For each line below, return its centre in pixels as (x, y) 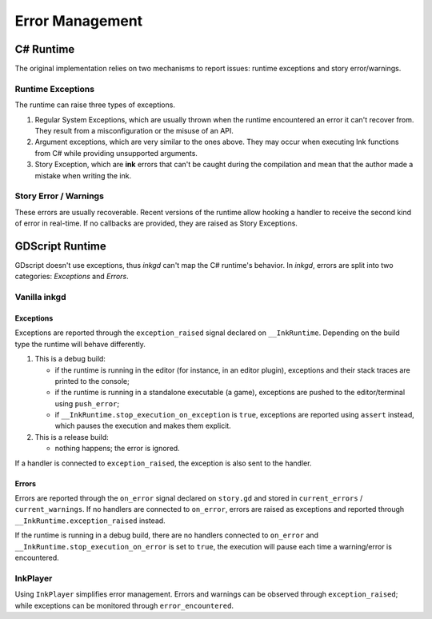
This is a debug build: (70, 359)
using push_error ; (87, 403)
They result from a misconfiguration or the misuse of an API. (134, 130)
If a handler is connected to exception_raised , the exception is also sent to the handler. (163, 463)
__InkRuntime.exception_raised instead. (90, 521)
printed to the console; (92, 381)
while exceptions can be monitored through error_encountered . (124, 605)
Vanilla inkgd (40, 298)
